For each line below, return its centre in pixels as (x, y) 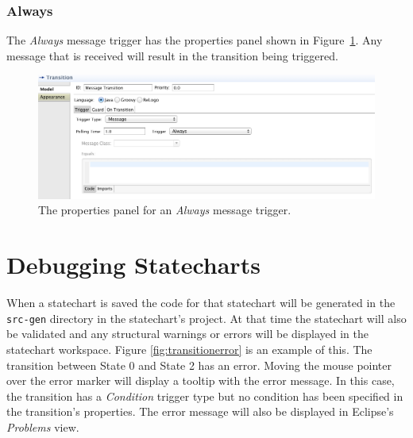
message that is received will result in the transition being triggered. (172, 55)
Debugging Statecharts (133, 265)
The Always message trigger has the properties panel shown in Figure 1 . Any (195, 40)
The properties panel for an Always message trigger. (165, 210)
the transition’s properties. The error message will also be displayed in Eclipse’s (200, 411)
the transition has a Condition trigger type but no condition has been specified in (205, 396)
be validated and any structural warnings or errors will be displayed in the (188, 334)
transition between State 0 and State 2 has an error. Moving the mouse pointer (199, 365)
